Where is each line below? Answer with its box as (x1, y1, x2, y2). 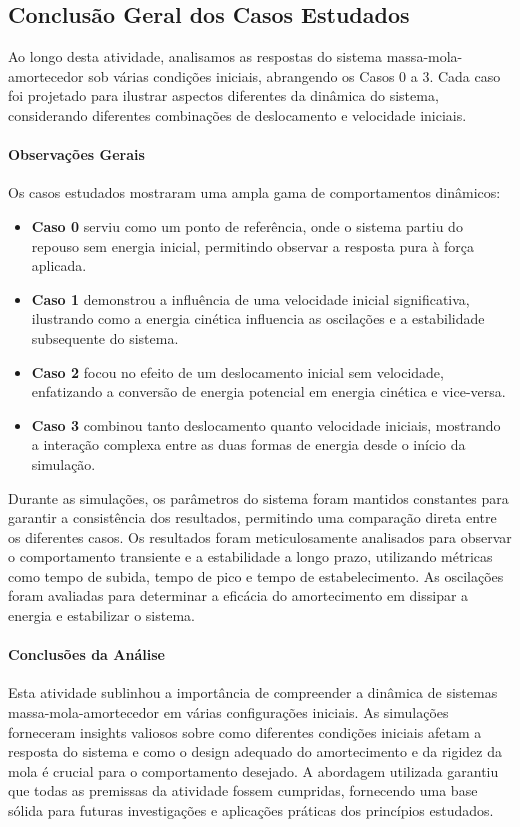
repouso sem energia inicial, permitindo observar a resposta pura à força (31, 235, 474, 256)
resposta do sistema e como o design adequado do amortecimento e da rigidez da (8, 741, 502, 762)
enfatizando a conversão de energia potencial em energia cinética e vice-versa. (31, 381, 506, 402)
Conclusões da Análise (8, 644, 165, 665)
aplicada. (31, 255, 87, 276)
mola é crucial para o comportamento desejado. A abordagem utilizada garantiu (8, 760, 499, 781)
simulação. (31, 453, 96, 474)
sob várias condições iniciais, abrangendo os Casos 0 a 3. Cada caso (88, 65, 501, 86)
